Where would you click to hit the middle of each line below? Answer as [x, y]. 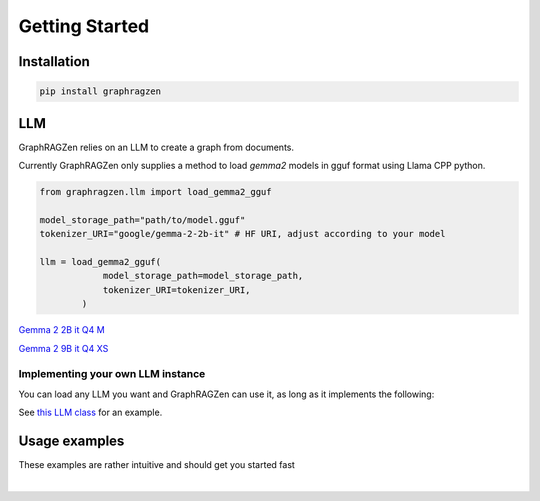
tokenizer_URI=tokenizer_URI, [176, 289]
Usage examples [71, 440]
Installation [54, 61]
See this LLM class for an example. [90, 412]
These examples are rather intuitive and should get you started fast [156, 464]
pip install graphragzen [100, 91]
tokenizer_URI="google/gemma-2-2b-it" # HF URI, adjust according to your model [242, 234]
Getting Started [84, 26]
